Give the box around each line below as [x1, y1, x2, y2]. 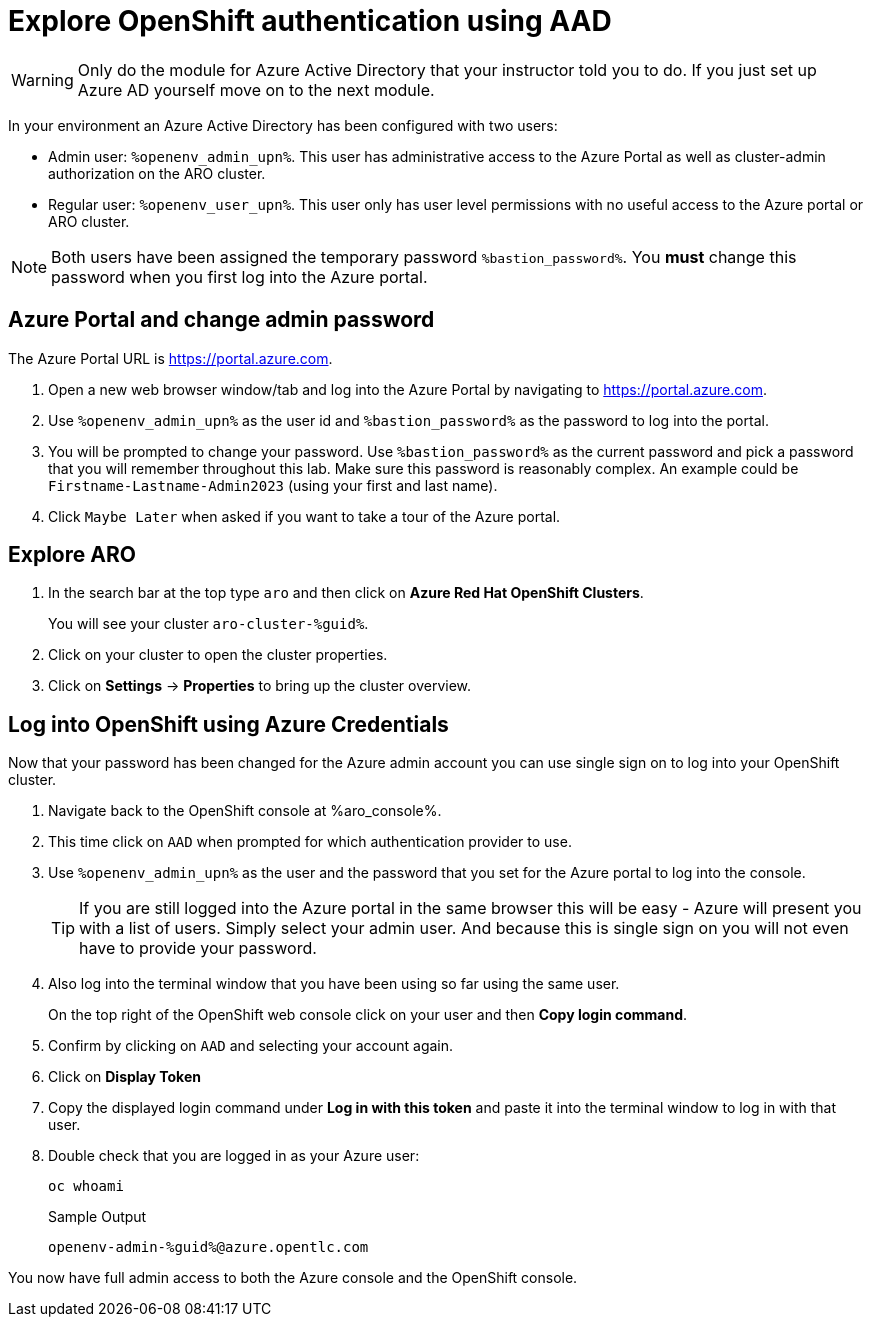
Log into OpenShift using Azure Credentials [8, 711, 449, 737]
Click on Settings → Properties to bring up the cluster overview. [48, 677, 472, 695]
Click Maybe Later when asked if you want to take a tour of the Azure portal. [48, 507, 561, 525]
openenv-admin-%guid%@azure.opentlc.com [48, 1239, 369, 1256]
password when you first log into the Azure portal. [51, 266, 428, 287]
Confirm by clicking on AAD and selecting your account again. [48, 1037, 454, 1055]
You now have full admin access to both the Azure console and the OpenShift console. [8, 1269, 578, 1287]
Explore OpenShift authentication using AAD [8, 4, 612, 38]
